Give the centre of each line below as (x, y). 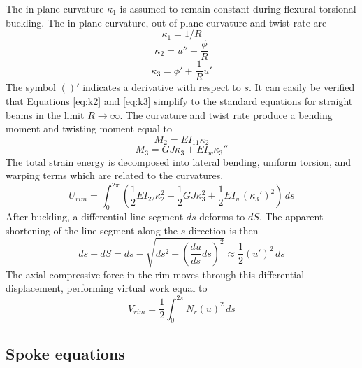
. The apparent (291, 217)
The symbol (31, 87)
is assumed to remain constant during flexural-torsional (238, 8)
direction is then (223, 230)
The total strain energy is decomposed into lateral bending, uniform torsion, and (179, 161)
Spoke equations (65, 353)
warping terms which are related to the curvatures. (115, 175)
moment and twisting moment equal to (89, 128)
